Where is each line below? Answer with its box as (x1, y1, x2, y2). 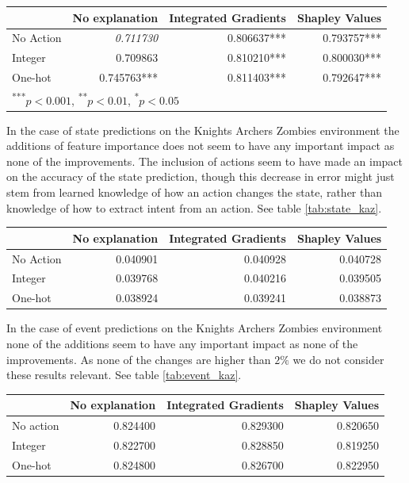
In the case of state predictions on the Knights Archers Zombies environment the (6, 121, 399, 138)
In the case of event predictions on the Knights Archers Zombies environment (6, 320, 383, 336)
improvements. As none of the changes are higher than (6, 351, 271, 367)
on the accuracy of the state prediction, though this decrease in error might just (6, 168, 395, 185)
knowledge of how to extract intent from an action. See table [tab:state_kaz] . (6, 199, 382, 216)
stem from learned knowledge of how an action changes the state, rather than (6, 184, 383, 200)
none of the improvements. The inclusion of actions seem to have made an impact (6, 152, 403, 169)
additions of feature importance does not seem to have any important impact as (6, 137, 395, 154)
